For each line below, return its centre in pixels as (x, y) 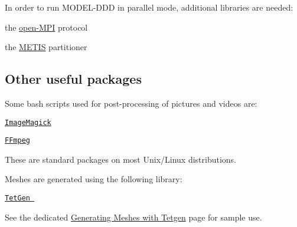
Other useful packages (73, 79)
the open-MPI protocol (46, 27)
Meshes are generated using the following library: (94, 179)
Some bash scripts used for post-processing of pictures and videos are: (131, 103)
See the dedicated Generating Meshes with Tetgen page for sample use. (133, 217)
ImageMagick (28, 122)
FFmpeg (17, 141)
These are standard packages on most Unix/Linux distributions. (121, 159)
